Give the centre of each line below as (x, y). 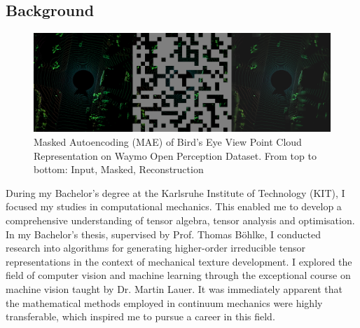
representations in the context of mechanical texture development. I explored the (179, 261)
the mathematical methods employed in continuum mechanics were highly (164, 302)
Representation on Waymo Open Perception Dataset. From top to (175, 155)
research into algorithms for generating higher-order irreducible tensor (156, 248)
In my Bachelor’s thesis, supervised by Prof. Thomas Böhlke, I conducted (163, 234)
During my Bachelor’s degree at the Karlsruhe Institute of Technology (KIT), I (175, 192)
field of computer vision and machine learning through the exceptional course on (178, 275)
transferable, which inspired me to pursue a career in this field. (140, 316)
